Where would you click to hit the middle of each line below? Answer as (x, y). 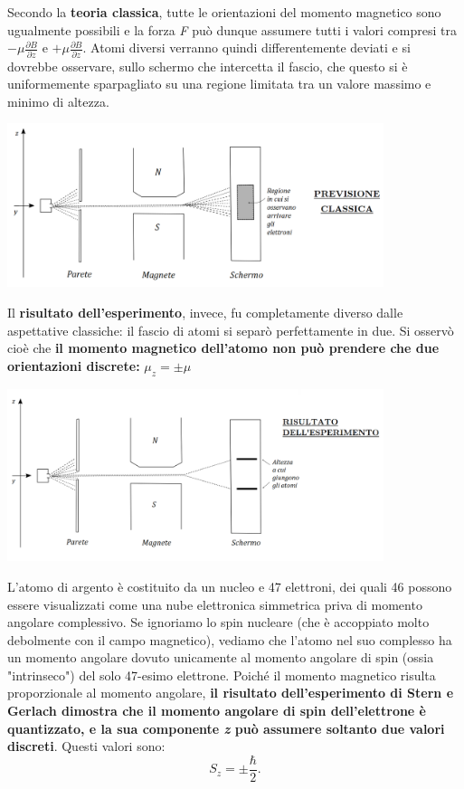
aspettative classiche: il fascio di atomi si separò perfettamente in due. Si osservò (231, 330)
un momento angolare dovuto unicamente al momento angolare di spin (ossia (221, 657)
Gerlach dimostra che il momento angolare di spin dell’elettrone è (217, 711)
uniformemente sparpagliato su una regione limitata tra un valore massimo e (219, 84)
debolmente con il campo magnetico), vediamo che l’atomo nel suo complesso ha (230, 639)
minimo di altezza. (58, 101)
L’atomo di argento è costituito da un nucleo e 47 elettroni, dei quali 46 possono (230, 586)
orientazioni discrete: (74, 365)
